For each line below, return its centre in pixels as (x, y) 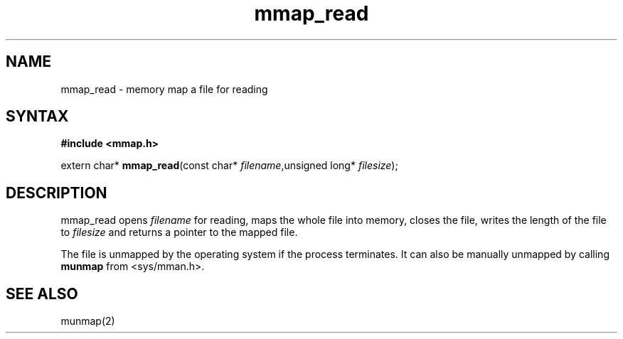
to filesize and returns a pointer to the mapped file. (179, 232)
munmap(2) (88, 321)
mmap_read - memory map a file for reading (164, 89)
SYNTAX (37, 117)
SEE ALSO (42, 294)
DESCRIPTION (57, 193)
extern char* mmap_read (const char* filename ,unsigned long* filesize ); (229, 166)
